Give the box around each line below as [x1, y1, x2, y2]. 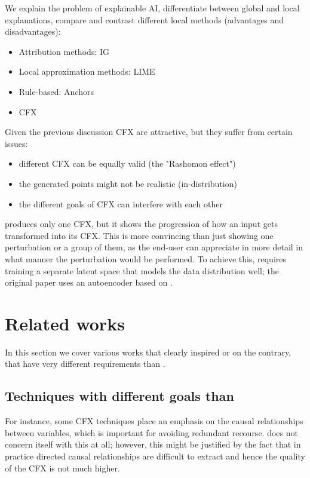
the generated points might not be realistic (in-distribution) [19, 177, 237, 189]
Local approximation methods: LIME [19, 65, 155, 78]
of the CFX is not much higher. [5, 461, 120, 474]
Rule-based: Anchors [19, 85, 94, 97]
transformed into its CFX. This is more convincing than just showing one [5, 229, 274, 241]
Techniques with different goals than [5, 387, 234, 405]
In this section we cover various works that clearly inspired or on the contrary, [5, 345, 291, 358]
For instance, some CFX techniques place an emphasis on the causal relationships [5, 415, 303, 427]
